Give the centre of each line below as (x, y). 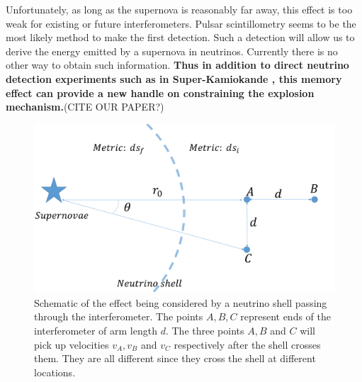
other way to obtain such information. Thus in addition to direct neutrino (177, 65)
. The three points (205, 331)
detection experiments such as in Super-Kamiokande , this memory (174, 78)
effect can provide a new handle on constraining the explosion (160, 92)
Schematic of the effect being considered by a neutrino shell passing (181, 302)
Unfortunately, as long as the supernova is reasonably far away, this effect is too (179, 9)
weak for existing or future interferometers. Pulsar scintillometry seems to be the (181, 23)
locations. (55, 372)
